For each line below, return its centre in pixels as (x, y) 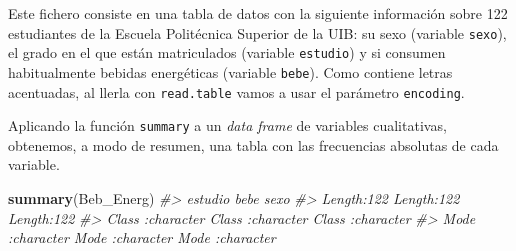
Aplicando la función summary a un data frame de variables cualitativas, (227, 125)
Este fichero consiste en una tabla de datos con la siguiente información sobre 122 (258, 13)
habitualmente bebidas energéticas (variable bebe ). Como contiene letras (230, 71)
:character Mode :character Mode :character (142, 237)
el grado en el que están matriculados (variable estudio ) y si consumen (227, 52)
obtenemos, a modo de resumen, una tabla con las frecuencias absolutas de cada (253, 144)
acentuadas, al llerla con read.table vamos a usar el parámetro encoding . (236, 91)
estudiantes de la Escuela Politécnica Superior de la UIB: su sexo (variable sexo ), (257, 32)
